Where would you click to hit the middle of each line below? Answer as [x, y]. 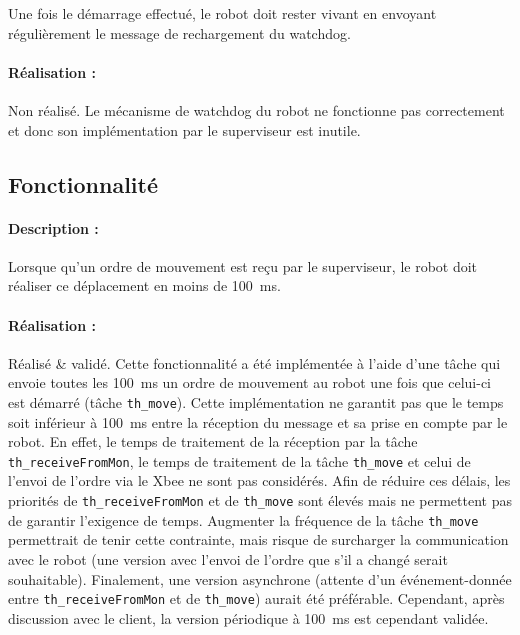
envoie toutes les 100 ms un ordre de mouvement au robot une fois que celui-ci [249, 382]
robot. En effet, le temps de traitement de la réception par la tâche [213, 441]
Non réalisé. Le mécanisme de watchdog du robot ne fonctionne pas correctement [256, 109]
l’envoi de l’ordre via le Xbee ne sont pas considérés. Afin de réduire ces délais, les [259, 480]
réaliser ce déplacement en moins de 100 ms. [144, 285]
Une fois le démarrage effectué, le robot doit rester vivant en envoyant [222, 13]
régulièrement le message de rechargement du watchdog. [179, 32]
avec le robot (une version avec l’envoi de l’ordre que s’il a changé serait [228, 558]
